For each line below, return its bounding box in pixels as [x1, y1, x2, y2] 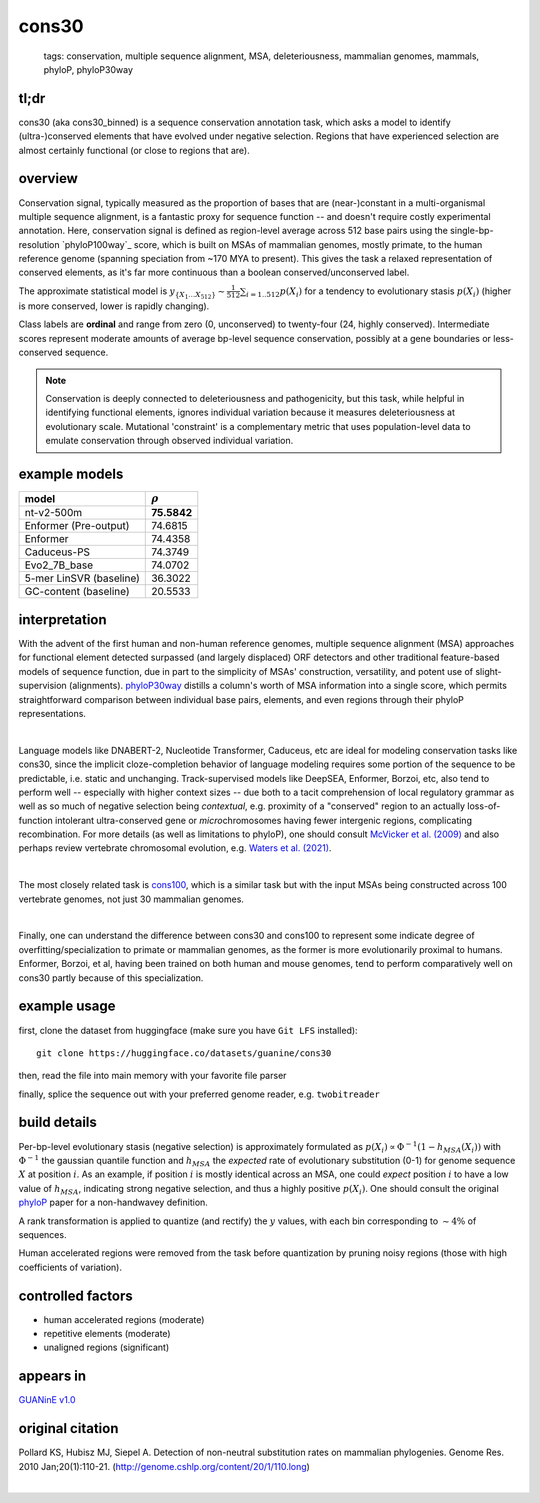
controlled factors [18, 1287, 134, 1304]
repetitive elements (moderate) [43, 1328, 171, 1339]
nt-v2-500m [24, 506, 83, 520]
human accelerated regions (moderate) [43, 1313, 205, 1325]
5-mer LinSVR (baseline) [24, 571, 140, 585]
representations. [18, 707, 87, 719]
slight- [475, 665, 502, 677]
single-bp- [450, 225, 494, 237]
